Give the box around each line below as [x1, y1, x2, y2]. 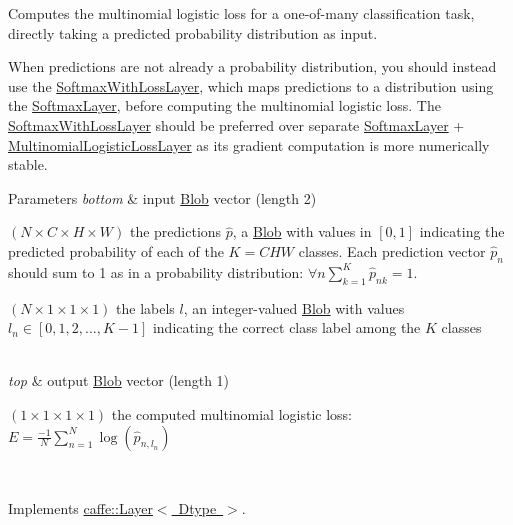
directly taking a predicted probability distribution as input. [8, 22, 378, 43]
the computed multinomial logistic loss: [111, 403, 352, 424]
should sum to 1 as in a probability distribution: [8, 261, 304, 282]
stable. [8, 154, 48, 175]
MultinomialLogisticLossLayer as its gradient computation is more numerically [8, 134, 490, 155]
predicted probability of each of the [8, 240, 224, 261]
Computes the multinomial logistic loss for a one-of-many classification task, [8, 3, 475, 23]
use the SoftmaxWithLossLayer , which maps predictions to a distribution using [8, 75, 494, 96]
